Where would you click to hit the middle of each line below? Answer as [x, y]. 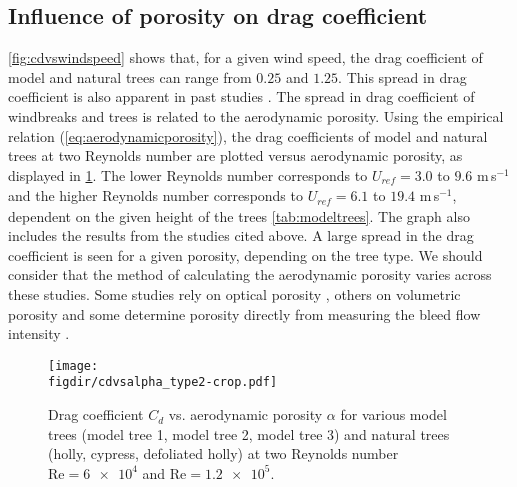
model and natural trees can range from [130, 76]
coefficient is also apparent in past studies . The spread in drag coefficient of [241, 96]
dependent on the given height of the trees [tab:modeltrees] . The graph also [239, 215]
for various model [393, 414]
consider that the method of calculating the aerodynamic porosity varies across [250, 274]
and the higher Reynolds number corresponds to [155, 195]
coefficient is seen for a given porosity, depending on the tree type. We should [245, 254]
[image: [73, 365]
